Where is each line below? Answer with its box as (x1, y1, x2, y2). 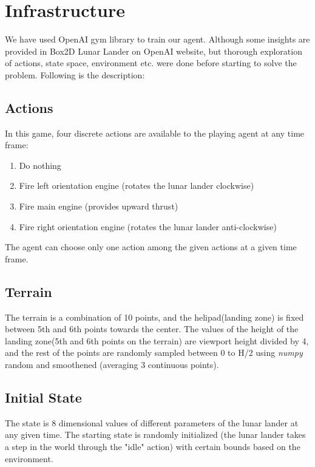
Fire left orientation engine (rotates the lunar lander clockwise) (19, 179, 254, 192)
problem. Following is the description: (5, 68, 145, 81)
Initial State (5, 388, 82, 407)
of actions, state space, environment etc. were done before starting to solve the (5, 56, 297, 69)
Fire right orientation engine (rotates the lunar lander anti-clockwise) (19, 220, 277, 233)
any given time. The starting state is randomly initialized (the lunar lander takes (5, 428, 306, 441)
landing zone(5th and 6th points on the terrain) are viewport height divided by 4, (5, 334, 309, 347)
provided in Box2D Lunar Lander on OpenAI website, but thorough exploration (5, 44, 302, 57)
